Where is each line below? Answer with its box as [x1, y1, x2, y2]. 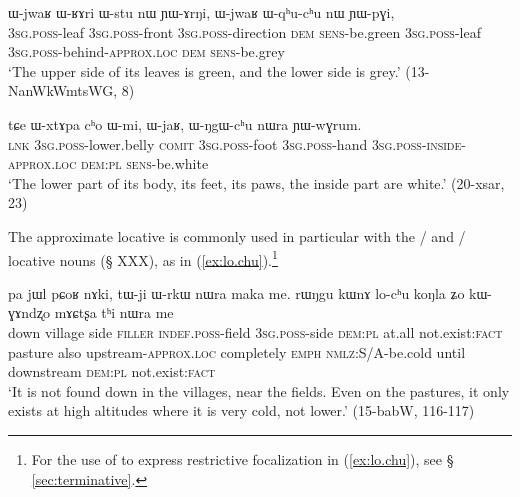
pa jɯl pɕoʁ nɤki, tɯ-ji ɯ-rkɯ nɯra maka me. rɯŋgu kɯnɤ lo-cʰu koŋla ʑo [8, 282, 465, 303]
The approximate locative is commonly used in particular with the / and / [8, 225, 466, 246]
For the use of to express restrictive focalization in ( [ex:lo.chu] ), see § [31, 448, 454, 469]
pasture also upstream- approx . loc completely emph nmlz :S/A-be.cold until [8, 341, 466, 362]
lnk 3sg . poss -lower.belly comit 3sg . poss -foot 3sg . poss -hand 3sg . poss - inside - [8, 133, 466, 154]
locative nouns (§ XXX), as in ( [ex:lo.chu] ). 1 [8, 246, 278, 270]
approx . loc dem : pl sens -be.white [8, 153, 209, 174]
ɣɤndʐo [8, 302, 50, 323]
